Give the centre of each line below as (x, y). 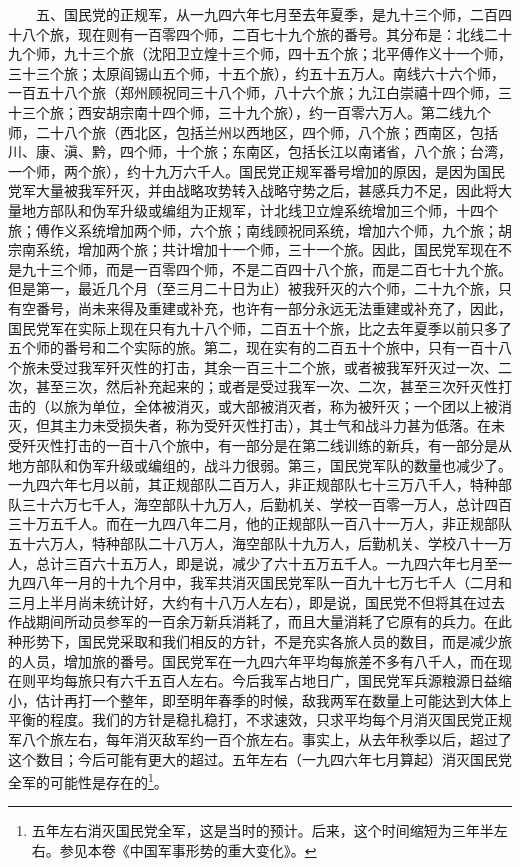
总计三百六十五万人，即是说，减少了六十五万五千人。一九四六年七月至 (266, 562)
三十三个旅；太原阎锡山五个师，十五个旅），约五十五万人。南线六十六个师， (256, 72)
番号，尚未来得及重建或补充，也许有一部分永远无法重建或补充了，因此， (273, 307)
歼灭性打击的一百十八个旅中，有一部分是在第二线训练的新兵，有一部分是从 (266, 445)
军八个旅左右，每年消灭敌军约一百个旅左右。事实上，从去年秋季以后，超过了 (260, 738)
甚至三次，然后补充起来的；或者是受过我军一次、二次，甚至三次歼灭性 (266, 386)
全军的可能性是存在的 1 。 (88, 780)
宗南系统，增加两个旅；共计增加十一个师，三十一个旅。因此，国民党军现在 (253, 249)
